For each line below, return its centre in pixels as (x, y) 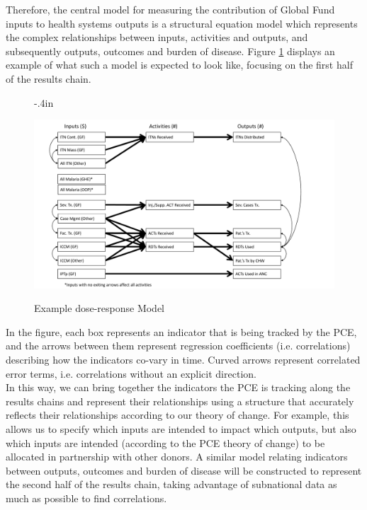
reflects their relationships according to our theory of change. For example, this (177, 415)
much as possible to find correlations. (86, 498)
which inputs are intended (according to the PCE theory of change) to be (165, 442)
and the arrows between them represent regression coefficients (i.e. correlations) (178, 346)
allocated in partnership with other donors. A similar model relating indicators (177, 457)
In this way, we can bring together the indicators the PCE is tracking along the (178, 387)
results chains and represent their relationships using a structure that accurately (180, 401)
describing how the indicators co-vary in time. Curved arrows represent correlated (183, 360)
